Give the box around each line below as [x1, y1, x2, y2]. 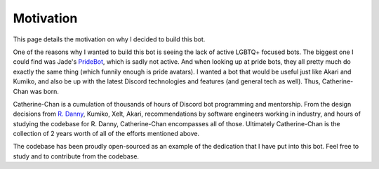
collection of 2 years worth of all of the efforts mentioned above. [13, 130, 200, 138]
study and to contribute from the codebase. [13, 151, 140, 161]
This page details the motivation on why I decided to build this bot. [13, 35, 206, 43]
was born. [29, 87, 59, 95]
